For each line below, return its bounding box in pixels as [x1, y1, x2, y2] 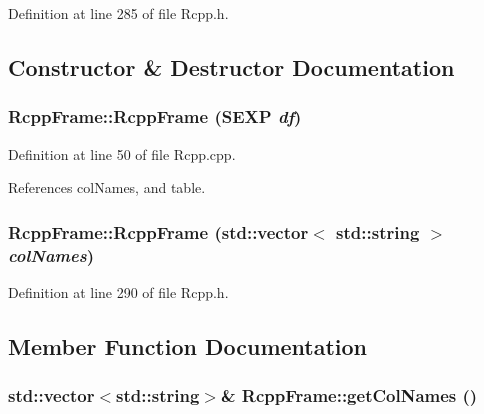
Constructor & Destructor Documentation [8, 51, 455, 82]
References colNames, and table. [8, 177, 206, 198]
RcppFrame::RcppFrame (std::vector [8, 219, 309, 244]
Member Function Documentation [8, 330, 368, 361]
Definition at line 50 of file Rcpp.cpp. [8, 143, 236, 164]
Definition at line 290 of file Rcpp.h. [8, 281, 229, 302]
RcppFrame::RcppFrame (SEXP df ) [8, 104, 302, 129]
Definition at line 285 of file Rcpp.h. [8, 3, 229, 23]
